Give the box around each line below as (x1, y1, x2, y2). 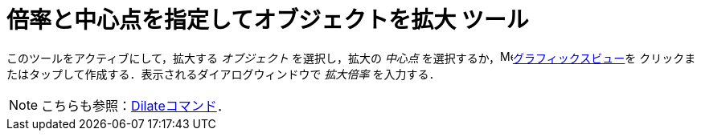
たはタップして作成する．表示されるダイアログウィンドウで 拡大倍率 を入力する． (6, 66, 441, 81)
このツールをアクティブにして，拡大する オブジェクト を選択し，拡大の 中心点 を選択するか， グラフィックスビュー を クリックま (6, 50, 696, 65)
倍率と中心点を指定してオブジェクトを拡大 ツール (6, 6, 529, 34)
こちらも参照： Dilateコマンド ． (41, 97, 230, 114)
